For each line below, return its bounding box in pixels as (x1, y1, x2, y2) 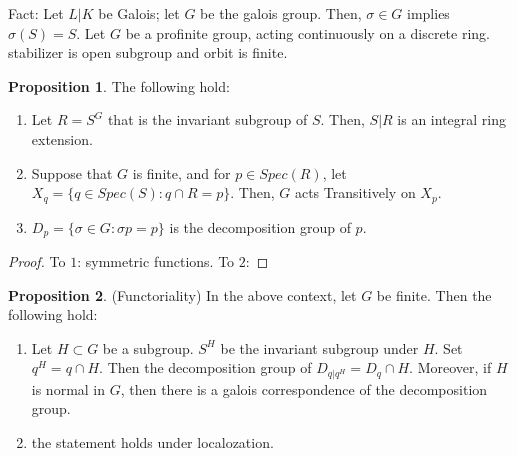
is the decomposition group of (169, 216, 351, 237)
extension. (31, 128, 93, 149)
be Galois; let (98, 3, 180, 23)
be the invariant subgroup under (220, 337, 419, 358)
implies (407, 3, 450, 23)
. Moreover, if (409, 357, 492, 378)
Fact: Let (8, 3, 64, 23)
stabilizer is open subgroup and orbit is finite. (8, 42, 288, 63)
